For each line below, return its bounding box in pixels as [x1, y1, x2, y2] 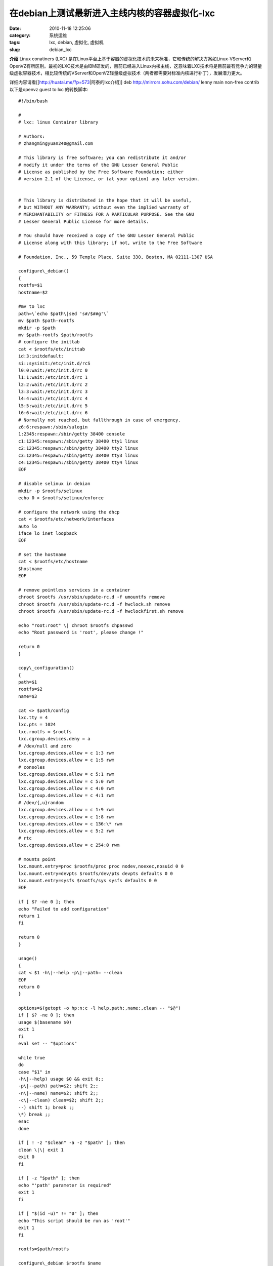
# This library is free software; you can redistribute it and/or [18, 155, 187, 161]
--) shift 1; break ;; [18, 1104, 75, 1110]
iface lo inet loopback [18, 530, 77, 536]
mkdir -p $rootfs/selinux [18, 488, 83, 494]
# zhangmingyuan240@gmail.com [18, 141, 94, 146]
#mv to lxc [18, 304, 45, 309]
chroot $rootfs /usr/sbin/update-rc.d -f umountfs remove [18, 594, 165, 600]
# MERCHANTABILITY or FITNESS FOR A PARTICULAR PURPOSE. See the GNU [18, 212, 195, 217]
